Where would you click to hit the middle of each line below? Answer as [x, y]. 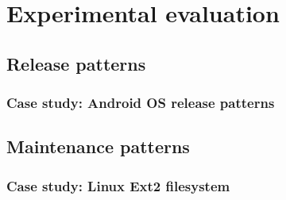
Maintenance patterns [98, 146]
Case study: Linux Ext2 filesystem [118, 185]
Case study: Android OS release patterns [141, 103]
